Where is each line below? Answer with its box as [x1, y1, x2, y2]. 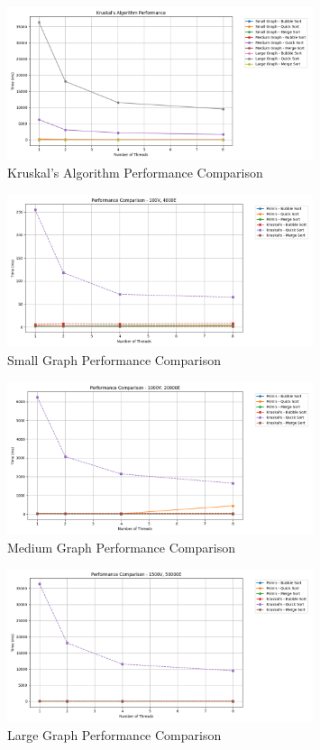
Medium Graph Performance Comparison [7, 537, 235, 556]
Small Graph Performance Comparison [7, 350, 221, 369]
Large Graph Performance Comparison [7, 725, 222, 744]
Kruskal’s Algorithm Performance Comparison [7, 163, 263, 182]
